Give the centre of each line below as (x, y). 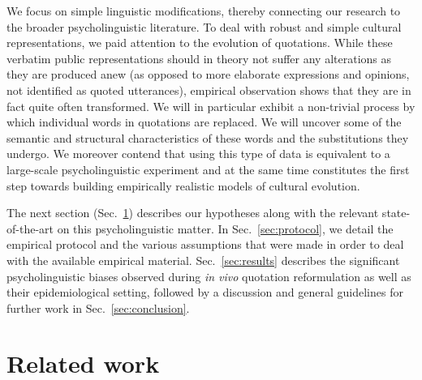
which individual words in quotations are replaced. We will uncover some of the (204, 122)
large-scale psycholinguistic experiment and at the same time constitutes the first (208, 169)
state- (396, 213)
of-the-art (30, 228)
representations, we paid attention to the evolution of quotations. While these (200, 43)
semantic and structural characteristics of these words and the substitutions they (208, 137)
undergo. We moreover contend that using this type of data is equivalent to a (198, 154)
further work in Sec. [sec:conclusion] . (98, 307)
